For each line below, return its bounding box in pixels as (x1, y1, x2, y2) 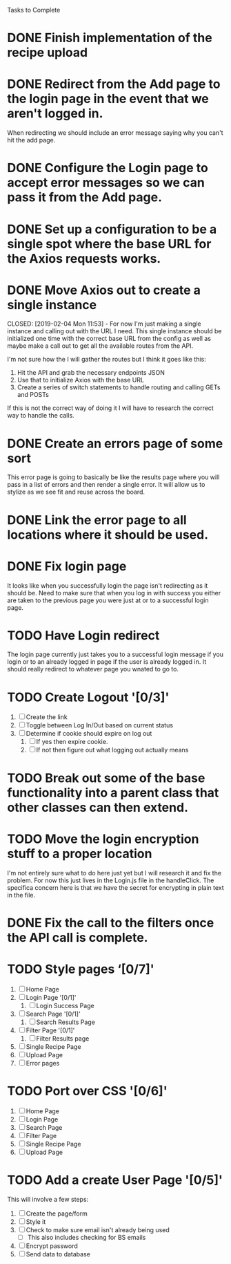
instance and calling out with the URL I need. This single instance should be (7, 327, 222, 335)
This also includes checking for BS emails (27, 1233, 146, 1241)
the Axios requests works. (7, 250, 161, 266)
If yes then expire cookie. (36, 738, 108, 746)
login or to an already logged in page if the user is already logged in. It (7, 658, 207, 666)
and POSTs (17, 391, 50, 399)
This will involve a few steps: (7, 1195, 89, 1203)
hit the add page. (7, 136, 56, 145)
